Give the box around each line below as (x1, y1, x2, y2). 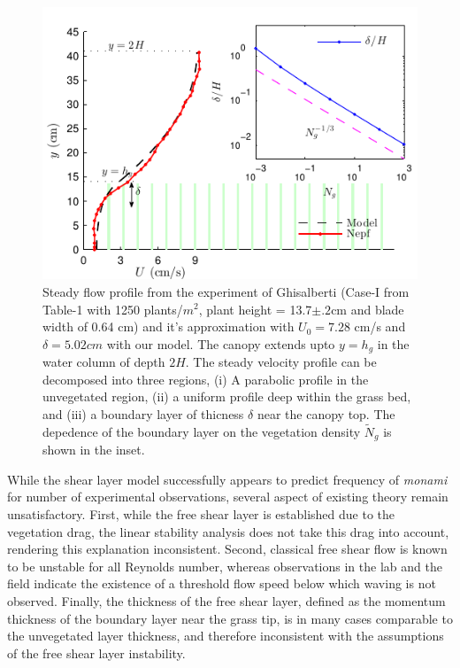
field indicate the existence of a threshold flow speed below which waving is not (7, 574, 436, 593)
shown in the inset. (42, 440, 145, 459)
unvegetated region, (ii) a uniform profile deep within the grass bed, (42, 387, 411, 406)
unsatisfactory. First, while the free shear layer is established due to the (7, 505, 395, 523)
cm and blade (331, 299, 404, 318)
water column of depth (42, 353, 165, 371)
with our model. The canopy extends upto (106, 334, 335, 353)
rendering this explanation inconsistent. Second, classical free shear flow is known (7, 540, 448, 558)
